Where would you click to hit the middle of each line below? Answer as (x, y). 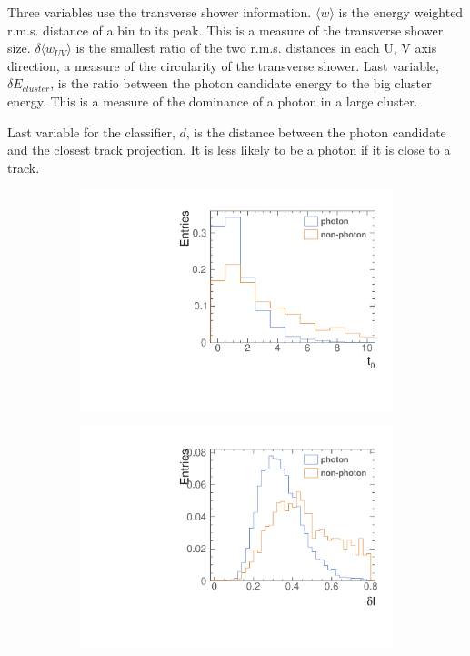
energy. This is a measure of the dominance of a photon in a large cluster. (213, 101)
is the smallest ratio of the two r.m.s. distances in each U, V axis (256, 48)
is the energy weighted (401, 12)
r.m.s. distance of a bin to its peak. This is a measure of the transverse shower (225, 30)
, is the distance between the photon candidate (316, 131)
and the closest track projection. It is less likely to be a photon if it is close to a (229, 150)
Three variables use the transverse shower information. (160, 12)
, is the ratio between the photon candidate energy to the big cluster (241, 83)
